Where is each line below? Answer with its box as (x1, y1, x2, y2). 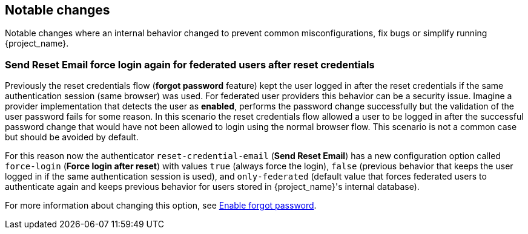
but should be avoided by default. (5, 132, 139, 143)
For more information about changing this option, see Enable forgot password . (5, 200, 317, 211)
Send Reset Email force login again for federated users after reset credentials (5, 58, 375, 71)
